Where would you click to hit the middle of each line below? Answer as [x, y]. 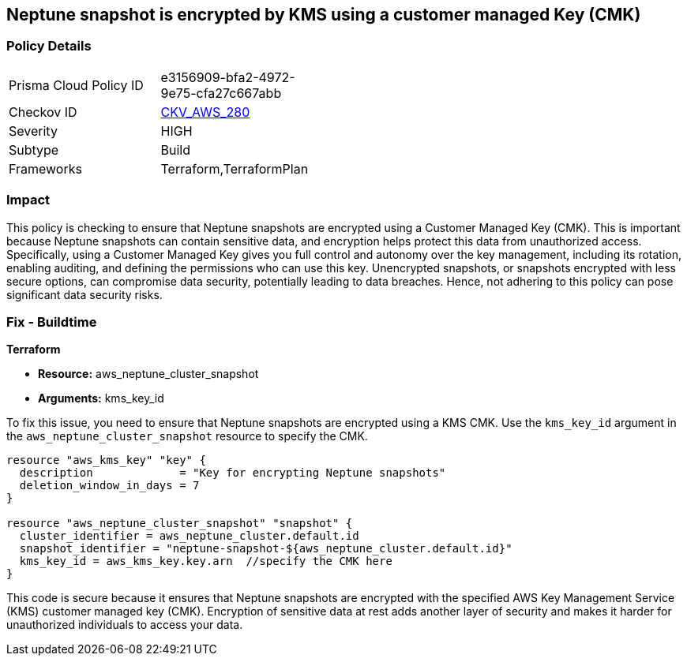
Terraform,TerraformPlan [235, 168]
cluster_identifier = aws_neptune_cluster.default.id [189, 536]
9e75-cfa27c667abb [221, 93]
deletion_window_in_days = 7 [109, 486]
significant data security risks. [84, 294]
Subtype [34, 150]
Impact [28, 200]
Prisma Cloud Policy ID [76, 85]
